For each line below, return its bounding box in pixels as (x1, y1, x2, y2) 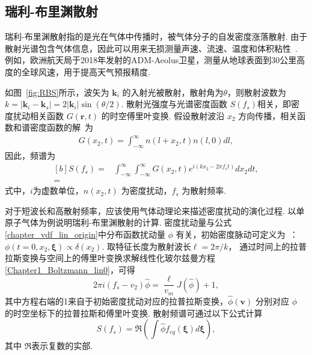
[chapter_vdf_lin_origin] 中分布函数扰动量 (5, 228, 165, 241)
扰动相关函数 (13, 109, 64, 122)
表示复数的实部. (31, 339, 93, 352)
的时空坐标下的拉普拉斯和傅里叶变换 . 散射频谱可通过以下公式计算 (5, 306, 263, 319)
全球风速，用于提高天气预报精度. (21, 65, 150, 78)
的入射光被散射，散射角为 (122, 85, 224, 98)
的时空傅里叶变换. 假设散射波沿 (101, 109, 225, 122)
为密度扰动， (121, 184, 172, 197)
